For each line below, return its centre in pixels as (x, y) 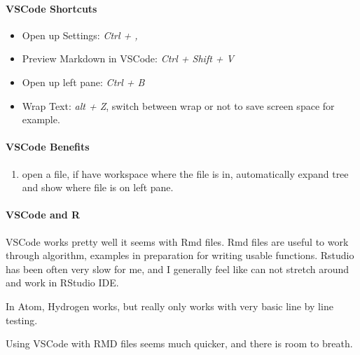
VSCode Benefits (48, 147)
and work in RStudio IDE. (62, 283)
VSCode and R (43, 215)
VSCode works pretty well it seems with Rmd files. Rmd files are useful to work (177, 241)
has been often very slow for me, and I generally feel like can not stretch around (178, 269)
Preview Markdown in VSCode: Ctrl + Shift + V (128, 58)
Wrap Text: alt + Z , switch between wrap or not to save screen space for (178, 105)
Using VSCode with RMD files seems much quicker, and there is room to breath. (179, 343)
